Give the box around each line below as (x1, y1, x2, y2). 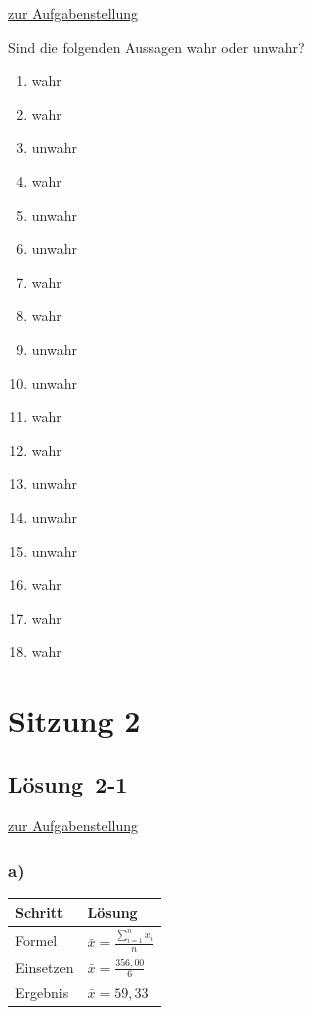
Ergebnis (15, 981, 69, 1002)
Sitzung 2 (8, 700, 141, 741)
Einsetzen (15, 956, 74, 977)
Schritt (15, 901, 64, 922)
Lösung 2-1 (8, 768, 128, 799)
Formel (15, 929, 58, 950)
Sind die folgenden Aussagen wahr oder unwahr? (8, 36, 305, 57)
